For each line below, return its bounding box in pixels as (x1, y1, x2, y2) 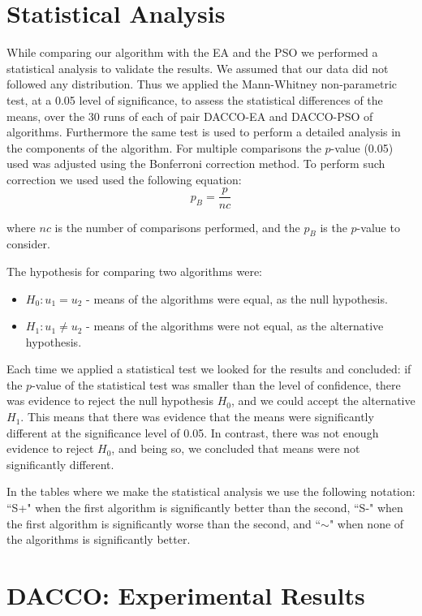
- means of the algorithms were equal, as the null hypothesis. (86, 290, 388, 307)
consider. (6, 235, 50, 252)
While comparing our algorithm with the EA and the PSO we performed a (6, 44, 378, 61)
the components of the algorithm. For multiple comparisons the (6, 139, 321, 156)
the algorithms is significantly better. (6, 531, 191, 548)
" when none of (329, 515, 404, 532)
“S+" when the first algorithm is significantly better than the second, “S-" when (6, 499, 403, 516)
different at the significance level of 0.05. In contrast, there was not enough (6, 424, 379, 441)
